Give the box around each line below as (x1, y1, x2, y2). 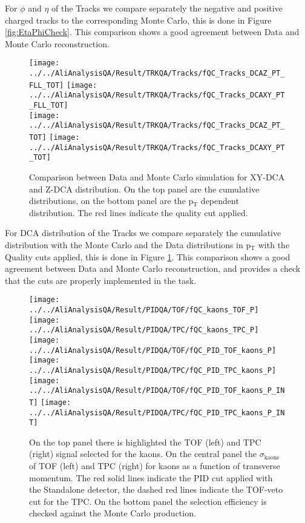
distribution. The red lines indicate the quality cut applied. (29, 206, 248, 219)
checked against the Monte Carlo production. (29, 507, 196, 519)
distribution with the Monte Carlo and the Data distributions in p (5, 238, 251, 251)
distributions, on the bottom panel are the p (29, 194, 194, 207)
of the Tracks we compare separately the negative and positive (51, 2, 283, 14)
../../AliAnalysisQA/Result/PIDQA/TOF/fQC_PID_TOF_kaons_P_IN (29, 386, 285, 395)
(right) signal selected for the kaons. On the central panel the (29, 447, 257, 460)
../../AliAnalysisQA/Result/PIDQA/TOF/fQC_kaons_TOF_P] (29, 305, 259, 314)
